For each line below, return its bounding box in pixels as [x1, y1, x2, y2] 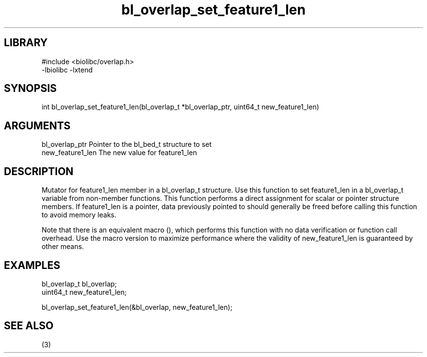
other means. [41, 242, 84, 251]
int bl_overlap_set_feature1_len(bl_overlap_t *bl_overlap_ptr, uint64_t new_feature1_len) [41, 103, 319, 111]
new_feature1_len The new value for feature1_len [41, 148, 197, 157]
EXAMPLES [4, 259, 60, 271]
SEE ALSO [4, 320, 54, 332]
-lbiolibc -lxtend [41, 65, 93, 74]
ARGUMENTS [4, 119, 71, 132]
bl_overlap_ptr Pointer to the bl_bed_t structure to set [41, 140, 212, 149]
